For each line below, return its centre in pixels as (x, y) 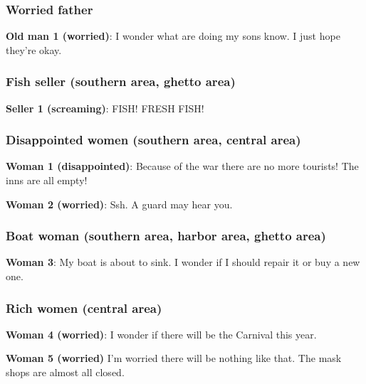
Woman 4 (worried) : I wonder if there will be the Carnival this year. (161, 334)
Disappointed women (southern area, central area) (153, 140)
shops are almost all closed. (65, 372)
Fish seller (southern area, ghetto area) (121, 81)
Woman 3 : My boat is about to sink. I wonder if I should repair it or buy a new (183, 262)
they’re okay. (34, 49)
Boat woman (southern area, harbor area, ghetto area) (166, 236)
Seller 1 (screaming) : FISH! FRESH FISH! (105, 108)
